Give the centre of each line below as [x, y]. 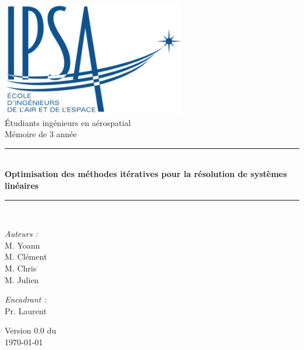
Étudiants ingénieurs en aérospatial [68, 122]
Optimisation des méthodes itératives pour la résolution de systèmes [146, 174]
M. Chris [21, 268]
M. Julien [22, 279]
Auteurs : [21, 234]
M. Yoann [23, 245]
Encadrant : [26, 299]
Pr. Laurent [26, 310]
